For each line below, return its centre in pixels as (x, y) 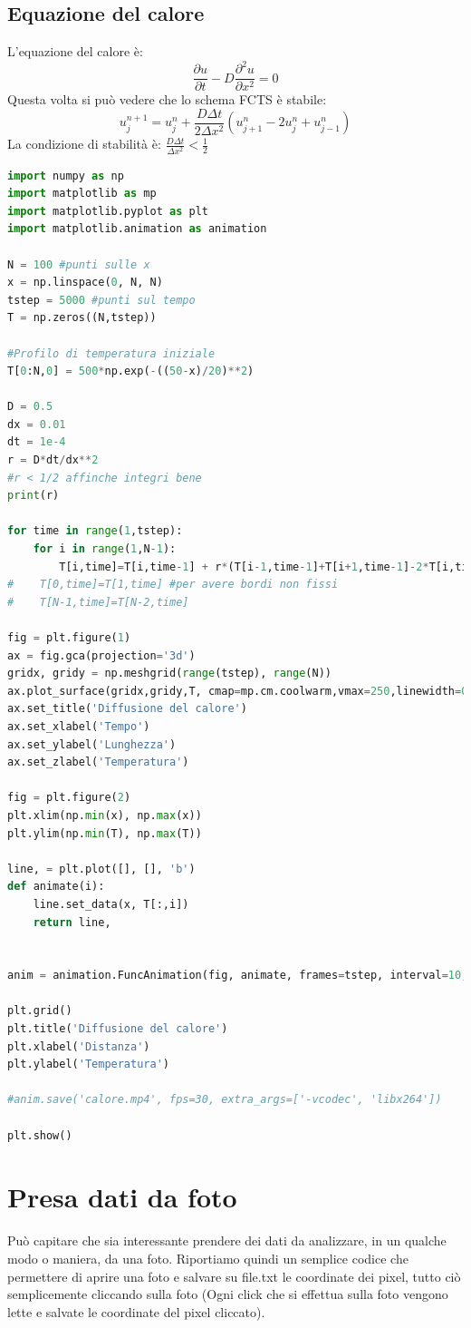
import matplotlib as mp (82, 194)
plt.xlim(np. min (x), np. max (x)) (105, 815)
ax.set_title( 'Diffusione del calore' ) (127, 709)
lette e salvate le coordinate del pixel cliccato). (136, 1311)
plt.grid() (40, 1011)
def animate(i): (56, 887)
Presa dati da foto (122, 1197)
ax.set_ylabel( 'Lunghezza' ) (92, 744)
